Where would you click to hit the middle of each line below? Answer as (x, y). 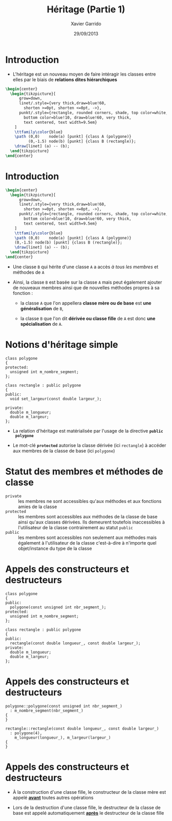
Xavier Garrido (86, 24)
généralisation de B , (42, 308)
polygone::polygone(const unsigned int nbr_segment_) (64, 706)
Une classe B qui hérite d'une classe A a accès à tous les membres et (85, 267)
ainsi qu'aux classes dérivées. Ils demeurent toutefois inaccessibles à (92, 522)
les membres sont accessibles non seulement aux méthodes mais (88, 537)
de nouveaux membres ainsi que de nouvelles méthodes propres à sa (86, 287)
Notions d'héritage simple (62, 345)
